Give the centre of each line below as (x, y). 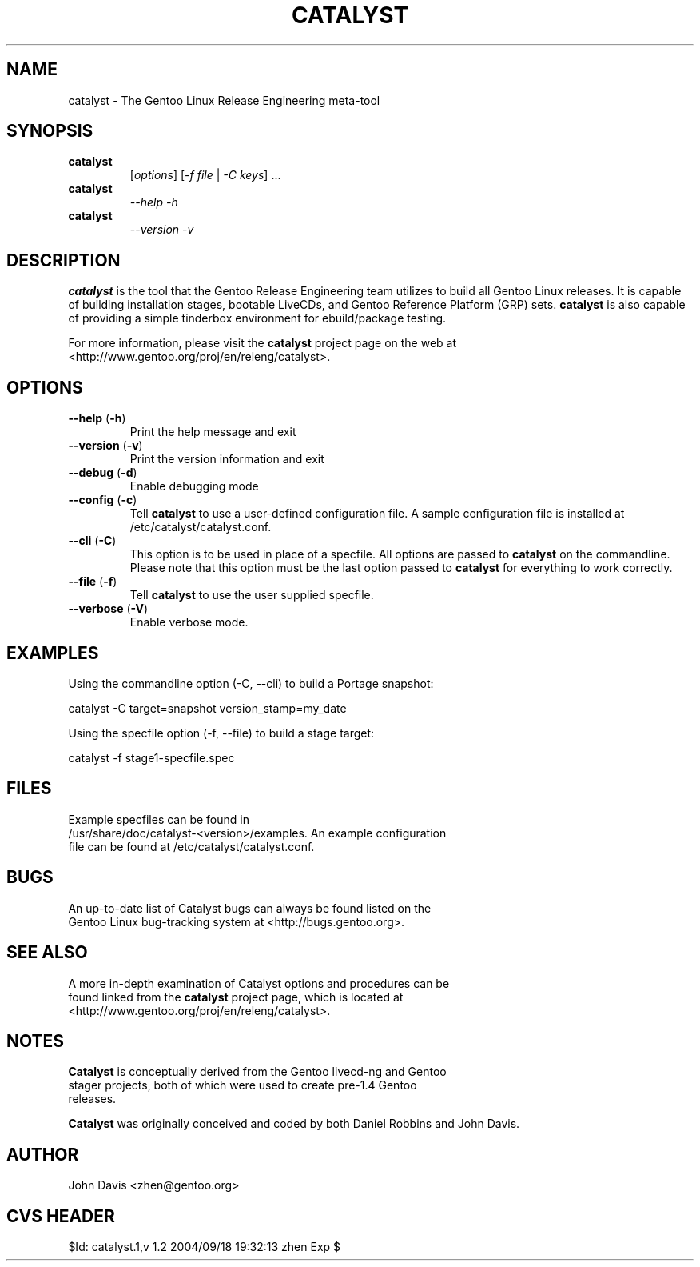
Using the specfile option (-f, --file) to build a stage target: (221, 733)
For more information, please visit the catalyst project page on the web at (262, 343)
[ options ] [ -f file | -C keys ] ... (205, 175)
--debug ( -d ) (103, 473)
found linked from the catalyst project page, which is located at (236, 997)
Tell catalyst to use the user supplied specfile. (252, 595)
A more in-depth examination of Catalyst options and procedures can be (259, 983)
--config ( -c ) (103, 500)
